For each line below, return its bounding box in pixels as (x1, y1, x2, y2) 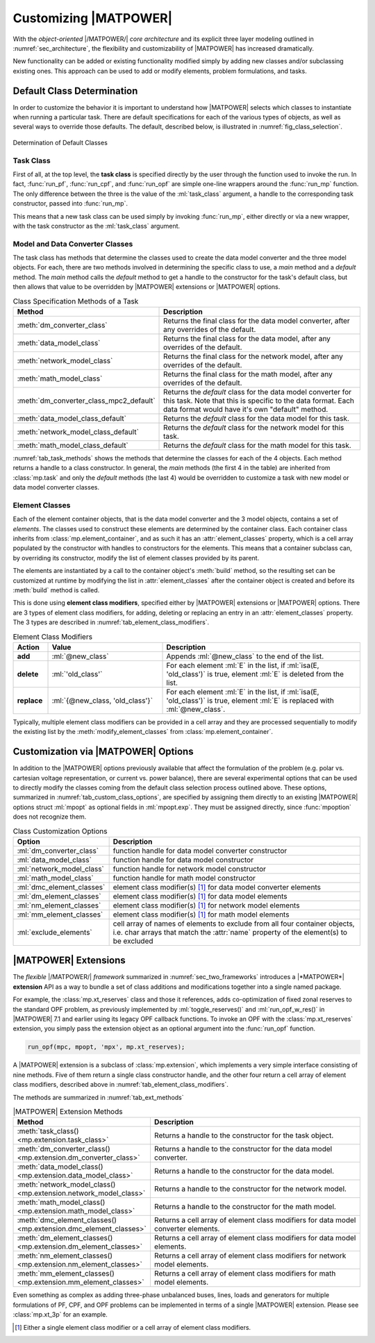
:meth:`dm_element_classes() (17, 1233, 113, 1243)
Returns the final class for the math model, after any (163, 369, 333, 378)
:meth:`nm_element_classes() (17, 1251, 113, 1260)
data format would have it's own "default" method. (163, 404, 328, 414)
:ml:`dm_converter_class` (17, 846, 99, 856)
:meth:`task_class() (17, 1126, 79, 1136)
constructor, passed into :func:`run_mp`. (12, 199, 128, 208)
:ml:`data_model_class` (17, 855, 92, 865)
